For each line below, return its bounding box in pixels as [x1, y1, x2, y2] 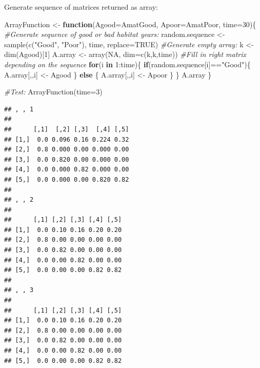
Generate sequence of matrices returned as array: [4, 2, 158, 12]
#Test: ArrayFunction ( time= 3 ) [4, 86, 103, 97]
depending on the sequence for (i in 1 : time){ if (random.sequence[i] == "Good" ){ [4, 59, 251, 69]
